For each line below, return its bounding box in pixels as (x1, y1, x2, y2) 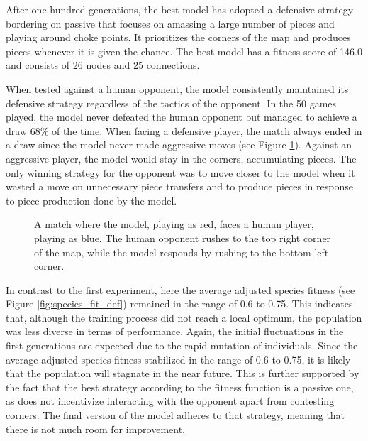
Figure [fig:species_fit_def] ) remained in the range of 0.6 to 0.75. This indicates (6, 296, 353, 311)
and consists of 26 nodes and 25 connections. (6, 58, 200, 72)
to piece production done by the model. (6, 192, 177, 207)
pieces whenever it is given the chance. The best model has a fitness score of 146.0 (6, 43, 362, 58)
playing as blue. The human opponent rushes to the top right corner (34, 230, 331, 245)
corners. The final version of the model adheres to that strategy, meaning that (6, 408, 345, 423)
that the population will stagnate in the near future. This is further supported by (6, 366, 359, 381)
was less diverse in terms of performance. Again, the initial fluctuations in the (6, 324, 344, 339)
